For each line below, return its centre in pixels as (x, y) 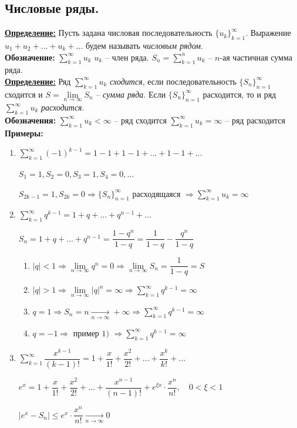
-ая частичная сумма (256, 57)
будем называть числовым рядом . (144, 45)
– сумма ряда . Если (131, 94)
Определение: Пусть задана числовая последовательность (109, 33)
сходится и (24, 94)
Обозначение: (30, 57)
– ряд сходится (140, 120)
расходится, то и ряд (239, 94)
